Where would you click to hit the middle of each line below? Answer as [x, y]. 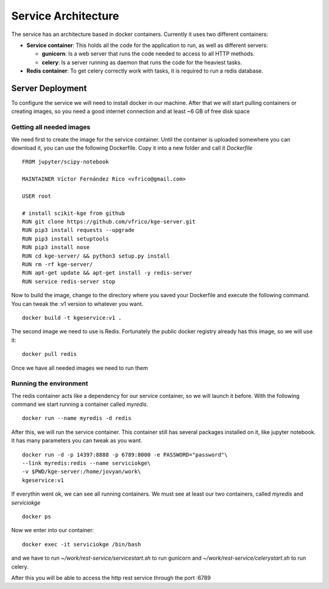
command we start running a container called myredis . [80, 404]
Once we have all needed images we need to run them [80, 368]
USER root [37, 196]
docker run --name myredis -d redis [77, 418]
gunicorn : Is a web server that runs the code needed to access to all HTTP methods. [148, 54]
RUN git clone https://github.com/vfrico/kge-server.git [109, 222]
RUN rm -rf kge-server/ [58, 265]
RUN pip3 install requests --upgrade [79, 230]
